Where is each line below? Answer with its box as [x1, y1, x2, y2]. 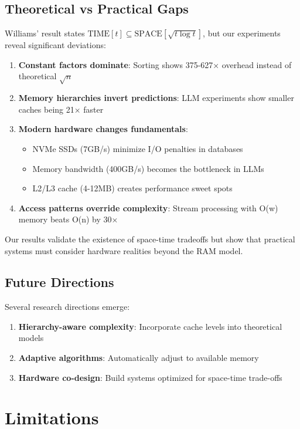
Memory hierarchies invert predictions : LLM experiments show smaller [18, 92, 294, 104]
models [18, 332, 44, 344]
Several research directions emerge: [5, 300, 130, 313]
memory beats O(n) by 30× [18, 213, 118, 225]
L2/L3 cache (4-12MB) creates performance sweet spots [32, 182, 233, 194]
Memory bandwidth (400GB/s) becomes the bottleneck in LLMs [32, 162, 264, 174]
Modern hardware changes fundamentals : [18, 123, 188, 135]
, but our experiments [203, 27, 281, 39]
